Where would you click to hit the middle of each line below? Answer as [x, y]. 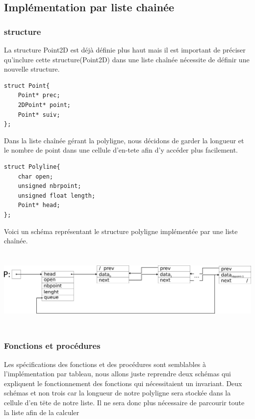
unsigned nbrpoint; [50, 186]
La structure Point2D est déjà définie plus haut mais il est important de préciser [125, 50]
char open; [36, 176]
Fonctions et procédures [52, 346]
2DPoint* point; [44, 105]
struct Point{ [27, 86]
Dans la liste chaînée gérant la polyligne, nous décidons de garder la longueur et [124, 140]
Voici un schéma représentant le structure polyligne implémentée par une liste [121, 231]
